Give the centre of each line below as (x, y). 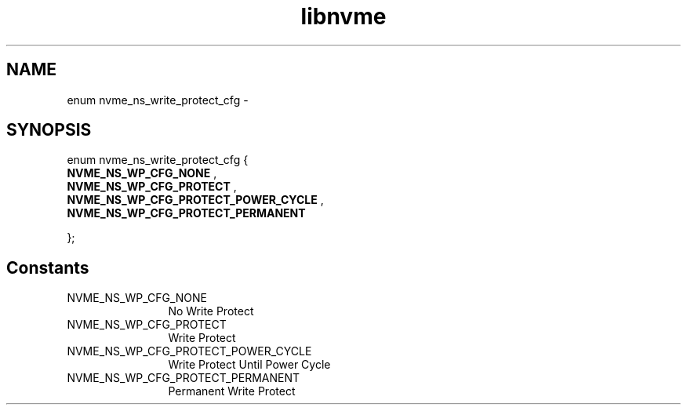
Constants (48, 267)
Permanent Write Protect (232, 391)
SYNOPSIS (49, 130)
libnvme (343, 16)
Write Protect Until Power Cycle (249, 365)
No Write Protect (211, 311)
